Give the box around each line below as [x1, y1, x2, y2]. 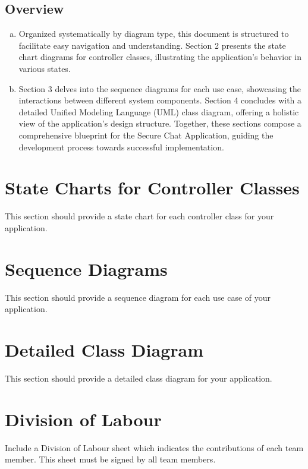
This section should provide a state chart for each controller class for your [5, 210, 274, 222]
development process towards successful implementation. [18, 140, 224, 153]
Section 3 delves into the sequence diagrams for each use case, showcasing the [18, 82, 301, 95]
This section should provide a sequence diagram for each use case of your [5, 291, 271, 303]
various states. [18, 62, 71, 74]
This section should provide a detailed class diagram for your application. [5, 372, 272, 384]
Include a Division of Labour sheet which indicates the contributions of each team [5, 441, 304, 454]
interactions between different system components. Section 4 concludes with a [18, 94, 302, 106]
